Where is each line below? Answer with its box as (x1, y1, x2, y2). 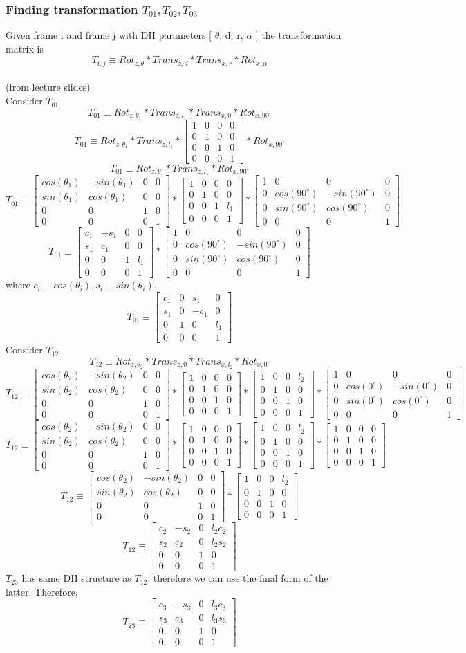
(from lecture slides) (6, 80, 91, 94)
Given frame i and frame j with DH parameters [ (6, 28, 212, 42)
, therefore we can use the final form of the (147, 571, 328, 585)
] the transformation (255, 28, 342, 42)
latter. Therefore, (6, 584, 78, 598)
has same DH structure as (21, 571, 131, 585)
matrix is (6, 41, 44, 55)
